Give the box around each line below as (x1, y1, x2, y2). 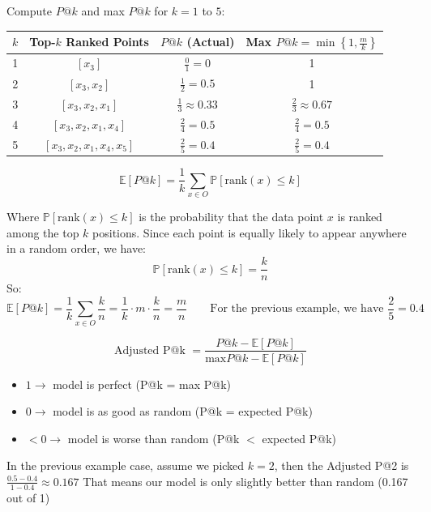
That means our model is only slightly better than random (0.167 (83, 472, 408, 489)
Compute (6, 2, 52, 19)
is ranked (337, 208, 382, 225)
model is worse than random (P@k (67, 429, 240, 446)
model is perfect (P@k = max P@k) (53, 375, 232, 392)
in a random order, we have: (6, 240, 147, 257)
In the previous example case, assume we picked (6, 457, 245, 474)
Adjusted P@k (114, 344, 186, 356)
